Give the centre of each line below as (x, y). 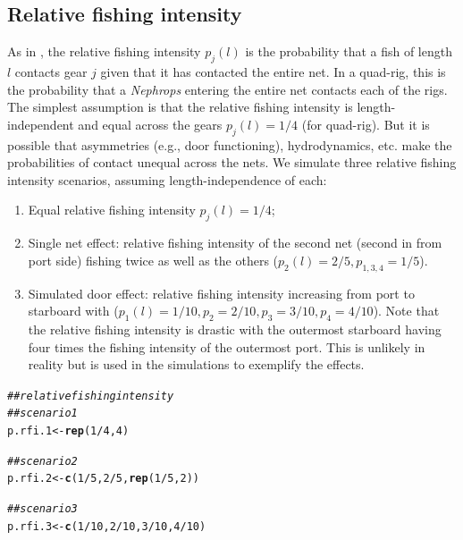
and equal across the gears (150, 124)
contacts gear (51, 72)
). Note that (406, 311)
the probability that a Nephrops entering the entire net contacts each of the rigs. (227, 89)
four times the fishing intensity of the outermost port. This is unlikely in (227, 346)
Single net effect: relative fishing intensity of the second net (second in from (235, 243)
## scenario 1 (42, 413)
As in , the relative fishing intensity (104, 51)
